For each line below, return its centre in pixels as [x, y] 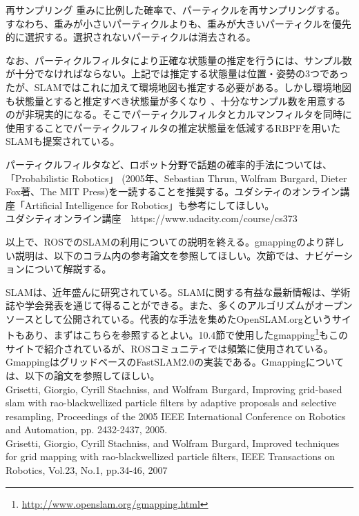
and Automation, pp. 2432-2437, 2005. [87, 429]
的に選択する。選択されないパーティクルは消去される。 [131, 37]
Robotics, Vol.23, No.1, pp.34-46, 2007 [87, 470]
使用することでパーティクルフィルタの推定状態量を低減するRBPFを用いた [173, 127]
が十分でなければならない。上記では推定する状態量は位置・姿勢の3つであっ [177, 73]
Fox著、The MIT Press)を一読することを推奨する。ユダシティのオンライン [173, 191]
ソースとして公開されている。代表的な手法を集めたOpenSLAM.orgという [169, 318]
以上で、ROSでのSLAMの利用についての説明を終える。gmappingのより [165, 241]
